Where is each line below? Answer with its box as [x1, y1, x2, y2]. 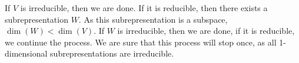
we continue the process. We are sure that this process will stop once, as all [5, 36, 277, 48]
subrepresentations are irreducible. [50, 47, 174, 60]
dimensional [5, 47, 48, 60]
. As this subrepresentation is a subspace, [78, 13, 228, 25]
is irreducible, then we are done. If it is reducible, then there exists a [20, 2, 268, 13]
